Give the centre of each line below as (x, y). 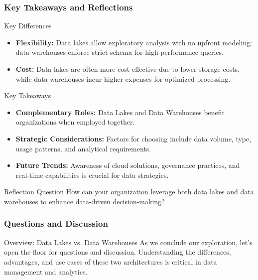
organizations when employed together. (75, 122)
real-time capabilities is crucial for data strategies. (92, 175)
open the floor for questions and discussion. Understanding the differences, (118, 252)
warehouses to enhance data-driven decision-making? (84, 201)
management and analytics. (46, 271)
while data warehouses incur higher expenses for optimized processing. (123, 78)
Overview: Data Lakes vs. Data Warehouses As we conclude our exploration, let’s (128, 242)
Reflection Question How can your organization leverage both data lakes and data (129, 192)
